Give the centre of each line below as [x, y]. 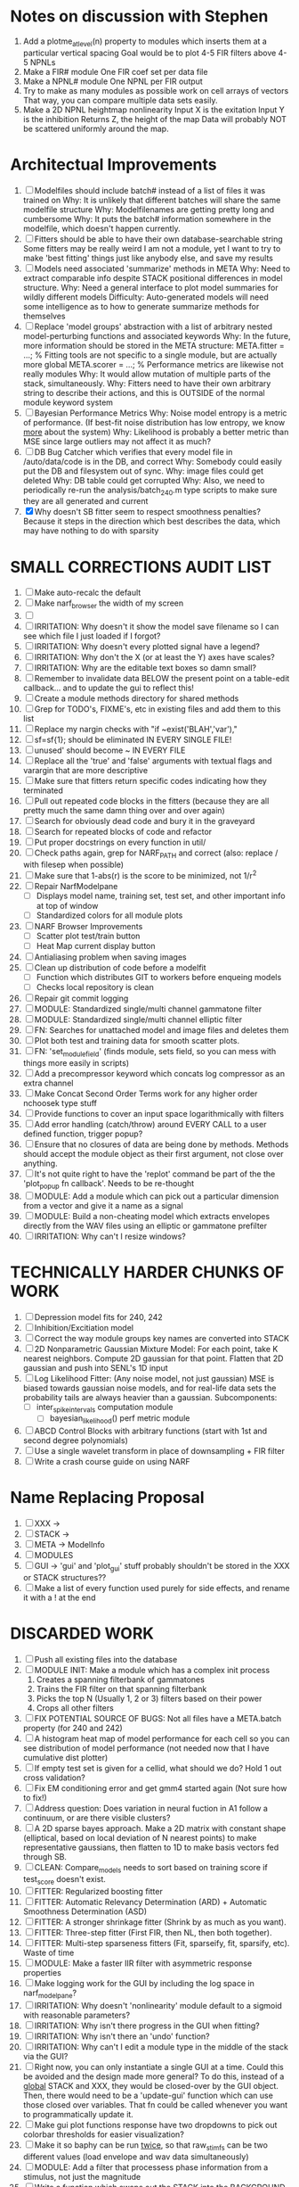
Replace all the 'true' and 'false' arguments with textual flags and [153, 761]
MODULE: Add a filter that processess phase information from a [151, 2167]
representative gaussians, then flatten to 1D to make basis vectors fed [151, 1847]
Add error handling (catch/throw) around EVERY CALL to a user [150, 1124]
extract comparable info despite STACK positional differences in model [153, 277]
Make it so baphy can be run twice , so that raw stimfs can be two [151, 2146]
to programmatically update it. [78, 2115]
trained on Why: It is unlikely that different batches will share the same [152, 200]
